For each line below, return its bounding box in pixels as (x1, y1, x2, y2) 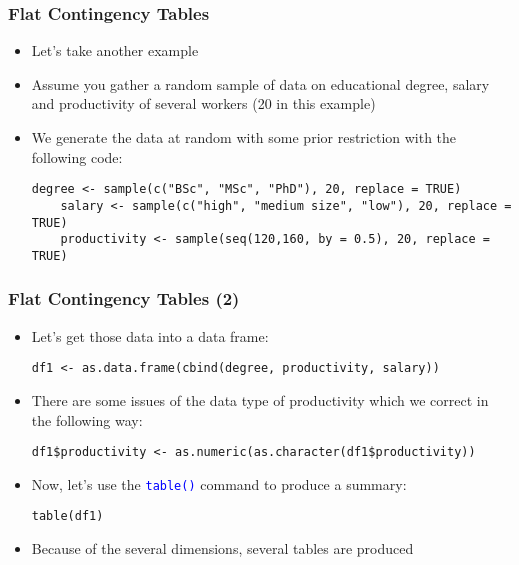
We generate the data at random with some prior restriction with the (31, 127, 457, 147)
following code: (31, 146, 123, 167)
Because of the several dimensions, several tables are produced (31, 538, 414, 559)
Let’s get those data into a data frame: (31, 325, 269, 346)
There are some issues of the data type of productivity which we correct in (31, 389, 489, 410)
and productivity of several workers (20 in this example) (31, 93, 376, 114)
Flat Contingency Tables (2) (8, 286, 240, 311)
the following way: (31, 409, 143, 430)
